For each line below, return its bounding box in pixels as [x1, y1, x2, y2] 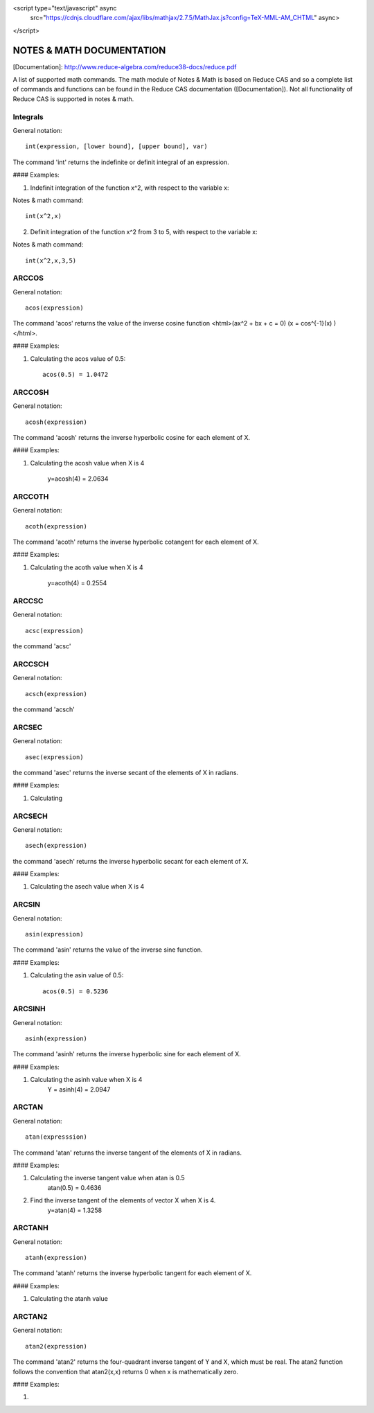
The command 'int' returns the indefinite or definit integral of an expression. [12, 158, 229, 166]
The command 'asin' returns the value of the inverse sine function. [12, 945, 203, 954]
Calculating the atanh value [30, 1295, 109, 1303]
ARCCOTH [12, 492, 49, 501]
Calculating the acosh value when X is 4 [30, 459, 145, 467]
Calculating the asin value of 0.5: [30, 971, 124, 979]
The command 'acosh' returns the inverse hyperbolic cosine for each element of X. [12, 433, 251, 441]
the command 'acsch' [12, 705, 75, 713]
